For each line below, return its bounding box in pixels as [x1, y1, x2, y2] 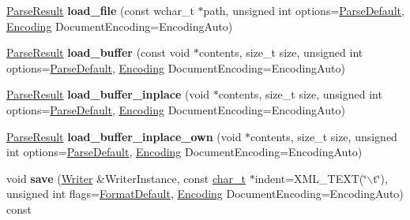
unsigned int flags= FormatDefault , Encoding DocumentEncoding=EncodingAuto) [6, 185, 404, 202]
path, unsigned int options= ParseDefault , [203, 2, 404, 18]
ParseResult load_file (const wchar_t [6, 2, 194, 18]
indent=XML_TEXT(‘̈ [254, 170, 367, 186]
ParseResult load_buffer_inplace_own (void [6, 128, 242, 144]
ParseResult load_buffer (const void [6, 44, 190, 61]
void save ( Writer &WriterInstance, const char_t [6, 170, 246, 186]
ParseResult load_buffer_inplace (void [6, 86, 210, 103]
